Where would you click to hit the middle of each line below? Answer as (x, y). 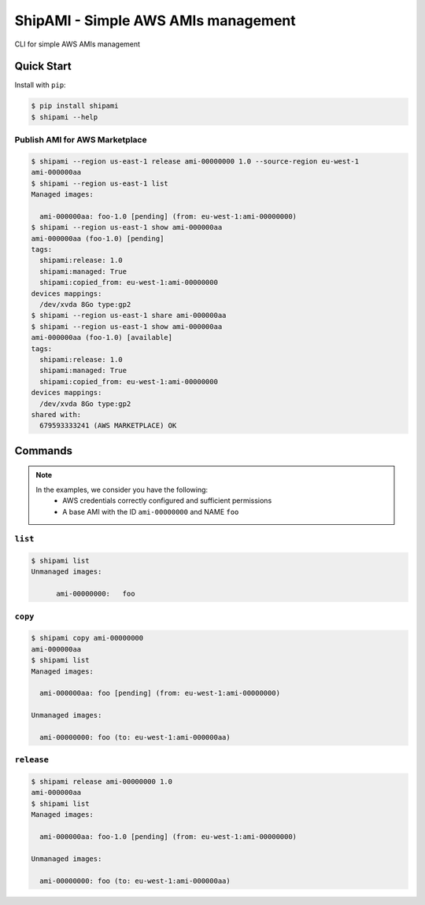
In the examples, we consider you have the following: (122, 489)
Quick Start (43, 66)
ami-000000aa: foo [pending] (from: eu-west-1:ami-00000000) (160, 693)
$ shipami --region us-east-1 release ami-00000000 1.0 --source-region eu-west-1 (195, 161)
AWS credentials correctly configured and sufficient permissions (167, 501)
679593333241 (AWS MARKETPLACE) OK (108, 426)
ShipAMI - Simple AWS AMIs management (155, 20)
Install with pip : (40, 85)
